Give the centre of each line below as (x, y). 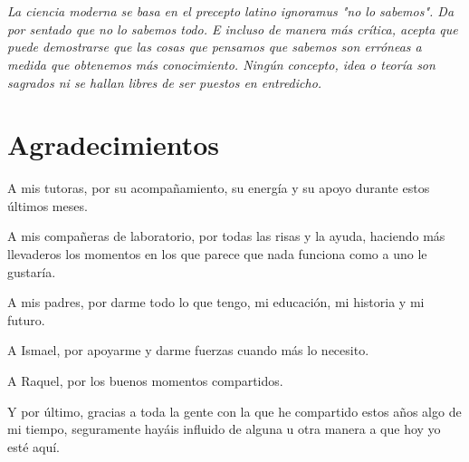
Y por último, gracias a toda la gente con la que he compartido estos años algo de (234, 411)
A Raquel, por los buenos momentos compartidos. (145, 381)
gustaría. (32, 271)
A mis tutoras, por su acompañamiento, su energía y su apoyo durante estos (219, 188)
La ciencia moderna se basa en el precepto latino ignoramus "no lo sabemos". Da (231, 11)
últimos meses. (48, 205)
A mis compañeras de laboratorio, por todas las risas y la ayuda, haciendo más (226, 236)
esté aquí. (34, 446)
